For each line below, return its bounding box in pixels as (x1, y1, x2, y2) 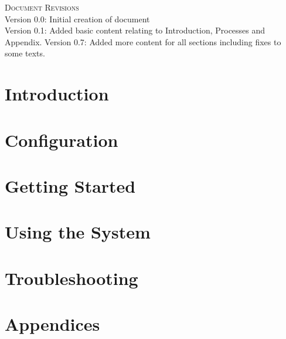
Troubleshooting (5, 266, 138, 290)
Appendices (5, 312, 100, 336)
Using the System (5, 220, 151, 244)
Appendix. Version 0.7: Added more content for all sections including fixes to (5, 35, 281, 48)
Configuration (5, 127, 118, 152)
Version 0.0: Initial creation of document (5, 12, 150, 25)
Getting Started (5, 173, 136, 197)
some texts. (5, 47, 45, 59)
